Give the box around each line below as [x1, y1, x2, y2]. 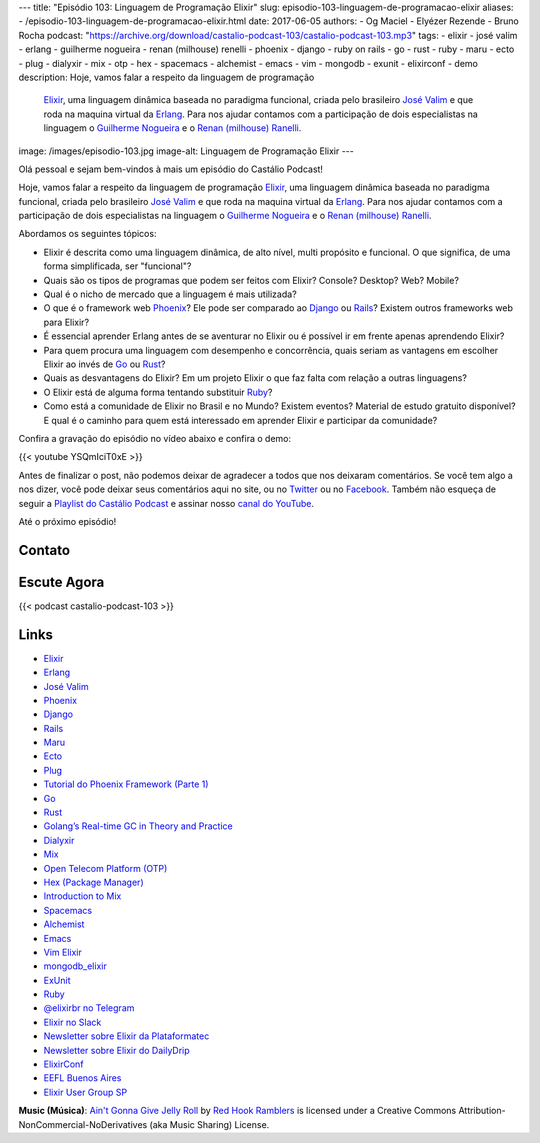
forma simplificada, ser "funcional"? [43, 260, 192, 272]
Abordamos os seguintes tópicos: [18, 228, 157, 240]
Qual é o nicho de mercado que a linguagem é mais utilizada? [43, 288, 297, 300]
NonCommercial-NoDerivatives [18, 1118, 148, 1130]
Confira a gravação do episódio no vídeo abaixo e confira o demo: [18, 432, 292, 444]
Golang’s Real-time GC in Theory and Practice [43, 820, 234, 832]
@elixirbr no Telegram [43, 1002, 135, 1014]
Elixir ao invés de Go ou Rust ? [43, 358, 166, 370]
